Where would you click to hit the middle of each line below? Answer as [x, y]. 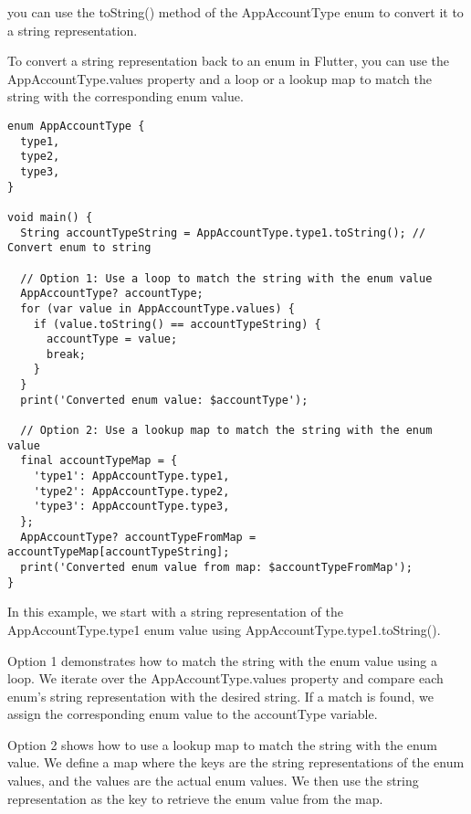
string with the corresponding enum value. [126, 96]
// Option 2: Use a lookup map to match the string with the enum [226, 431]
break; [66, 354]
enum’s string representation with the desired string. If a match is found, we [220, 696]
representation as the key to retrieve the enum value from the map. [195, 798]
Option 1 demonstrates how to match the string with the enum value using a [222, 660]
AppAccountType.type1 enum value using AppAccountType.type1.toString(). [224, 629]
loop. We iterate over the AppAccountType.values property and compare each [225, 678]
